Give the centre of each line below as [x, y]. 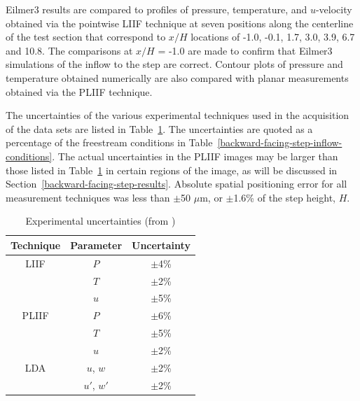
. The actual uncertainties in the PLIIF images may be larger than [195, 156]
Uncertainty [161, 245]
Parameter [96, 245]
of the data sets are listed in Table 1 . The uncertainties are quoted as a [159, 128]
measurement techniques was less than [88, 197]
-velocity [334, 9]
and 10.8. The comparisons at [69, 50]
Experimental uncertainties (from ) [101, 221]
